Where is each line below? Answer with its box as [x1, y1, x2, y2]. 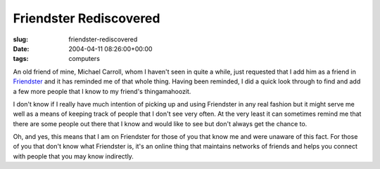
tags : [13, 55, 29, 63]
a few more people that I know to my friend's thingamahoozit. [13, 87, 191, 95]
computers [68, 55, 100, 63]
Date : [13, 44, 30, 53]
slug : [13, 35, 28, 43]
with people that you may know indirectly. [13, 151, 134, 161]
